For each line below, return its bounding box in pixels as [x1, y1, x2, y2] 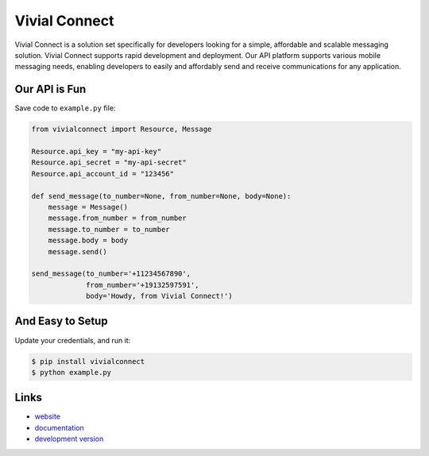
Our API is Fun [14, 83, 87, 96]
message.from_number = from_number [48, 214, 187, 222]
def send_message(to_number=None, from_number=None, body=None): [31, 191, 292, 200]
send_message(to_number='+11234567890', [31, 269, 191, 278]
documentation [34, 423, 85, 432]
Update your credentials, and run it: [14, 335, 131, 345]
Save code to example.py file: [14, 103, 116, 113]
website [34, 412, 61, 421]
